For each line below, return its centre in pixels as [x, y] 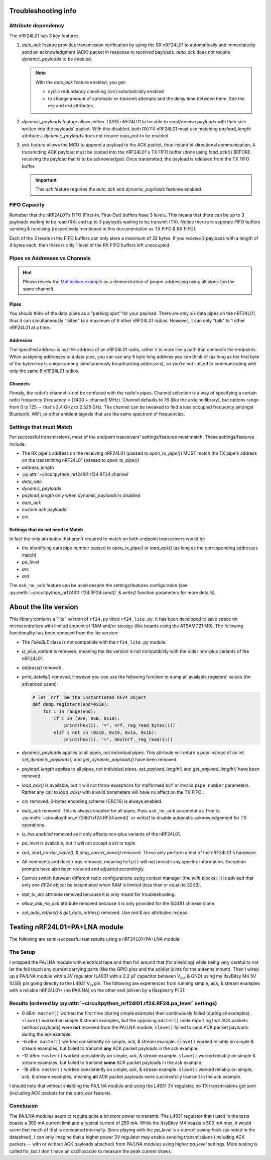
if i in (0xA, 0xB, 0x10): [87, 718]
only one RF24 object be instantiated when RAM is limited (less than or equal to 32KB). [112, 885]
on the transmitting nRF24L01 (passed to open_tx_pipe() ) [81, 460]
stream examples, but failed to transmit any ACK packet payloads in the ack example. [110, 1048]
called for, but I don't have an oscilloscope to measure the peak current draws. [91, 1151]
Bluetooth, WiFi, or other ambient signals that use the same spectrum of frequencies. [97, 414]
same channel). [39, 289]
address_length [38, 467]
